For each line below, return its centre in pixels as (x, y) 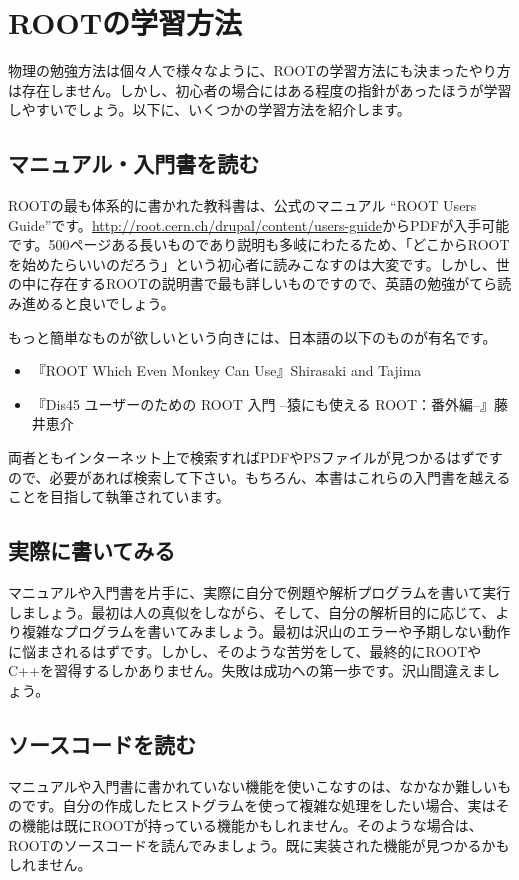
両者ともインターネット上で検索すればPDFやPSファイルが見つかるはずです (255, 457)
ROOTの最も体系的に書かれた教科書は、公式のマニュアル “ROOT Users (242, 205)
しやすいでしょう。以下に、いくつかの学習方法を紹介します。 (209, 109)
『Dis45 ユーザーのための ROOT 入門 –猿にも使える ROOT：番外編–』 (263, 403)
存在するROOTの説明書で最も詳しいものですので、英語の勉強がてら (273, 283)
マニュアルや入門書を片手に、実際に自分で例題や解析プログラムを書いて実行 (259, 592)
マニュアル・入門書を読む (134, 163)
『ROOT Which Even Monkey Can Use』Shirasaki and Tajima (226, 370)
